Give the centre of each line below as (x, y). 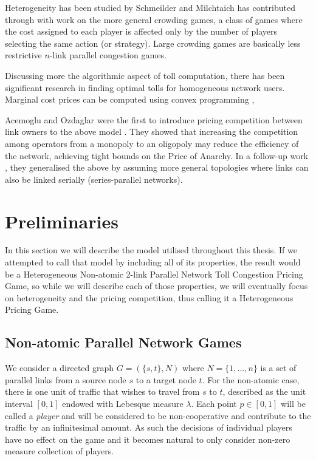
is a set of (278, 368)
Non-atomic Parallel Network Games (123, 342)
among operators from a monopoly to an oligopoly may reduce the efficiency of (152, 143)
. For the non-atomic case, (251, 379)
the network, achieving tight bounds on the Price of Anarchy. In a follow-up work (157, 155)
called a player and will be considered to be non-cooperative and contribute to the (158, 415)
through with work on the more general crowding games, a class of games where (154, 19)
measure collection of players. (60, 451)
